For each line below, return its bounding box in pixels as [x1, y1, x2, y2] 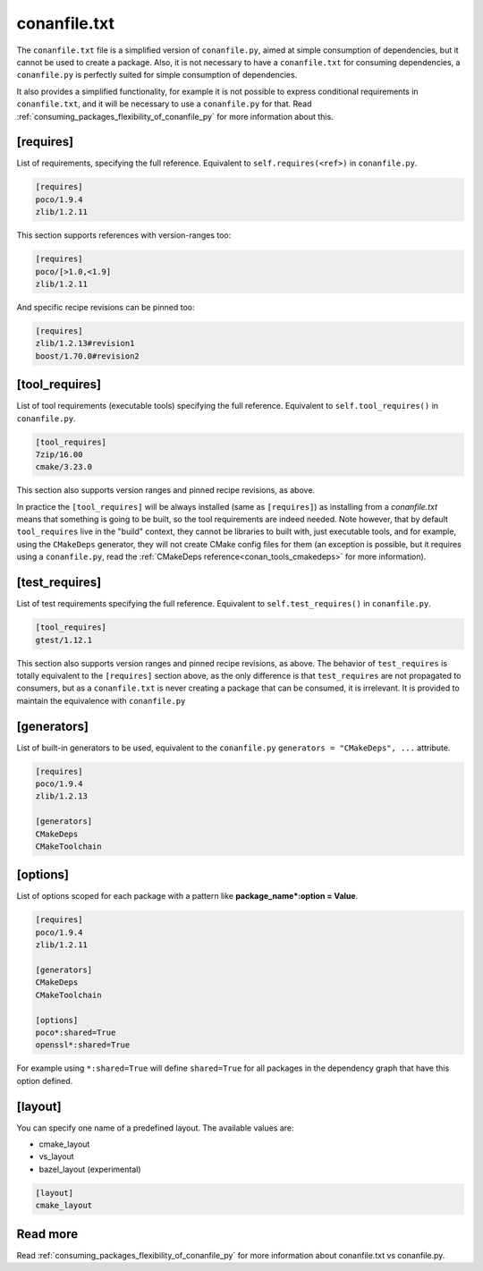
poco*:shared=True [35, 1027, 116, 1038]
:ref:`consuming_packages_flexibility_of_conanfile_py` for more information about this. [16, 111, 335, 122]
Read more [16, 1226, 79, 1241]
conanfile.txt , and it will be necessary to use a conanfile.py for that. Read [16, 98, 312, 109]
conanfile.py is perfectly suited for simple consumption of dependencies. [16, 70, 298, 80]
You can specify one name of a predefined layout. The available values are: [16, 1123, 294, 1133]
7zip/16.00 [35, 449, 83, 460]
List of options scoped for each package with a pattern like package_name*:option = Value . [16, 891, 359, 902]
